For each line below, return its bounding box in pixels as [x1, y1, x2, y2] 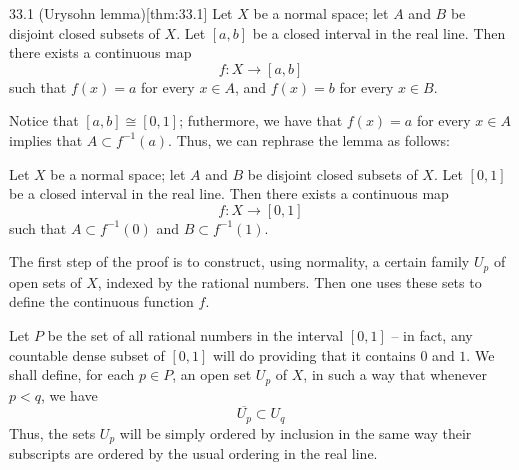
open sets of [9, 271, 82, 292]
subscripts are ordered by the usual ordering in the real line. [9, 443, 378, 464]
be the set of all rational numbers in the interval [47, 324, 344, 345]
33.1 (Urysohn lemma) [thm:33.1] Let [9, 3, 233, 23]
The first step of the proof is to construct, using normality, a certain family [9, 251, 470, 272]
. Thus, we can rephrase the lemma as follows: [168, 129, 450, 150]
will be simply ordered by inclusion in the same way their [119, 422, 472, 443]
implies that [9, 129, 83, 150]
